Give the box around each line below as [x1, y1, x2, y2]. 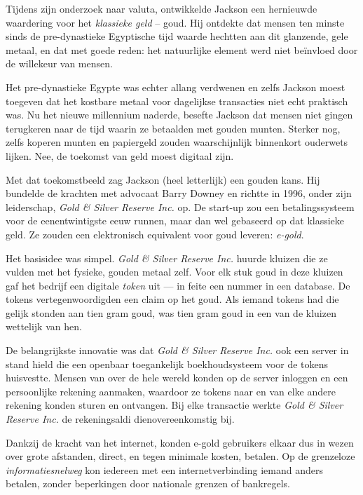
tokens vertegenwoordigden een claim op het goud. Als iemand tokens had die [6, 292, 339, 306]
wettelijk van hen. [6, 319, 82, 334]
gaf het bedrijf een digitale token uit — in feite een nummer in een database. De [6, 278, 350, 292]
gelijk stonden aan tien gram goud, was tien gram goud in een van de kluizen [6, 305, 336, 320]
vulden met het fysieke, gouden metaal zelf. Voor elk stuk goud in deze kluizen [6, 264, 343, 279]
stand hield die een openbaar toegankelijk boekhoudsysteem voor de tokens [6, 356, 329, 371]
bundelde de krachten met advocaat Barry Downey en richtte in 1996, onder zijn [6, 186, 352, 201]
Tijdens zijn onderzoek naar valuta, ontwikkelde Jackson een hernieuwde [6, 1, 317, 15]
